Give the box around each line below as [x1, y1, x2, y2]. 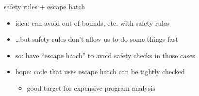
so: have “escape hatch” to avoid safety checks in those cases [15, 50, 195, 60]
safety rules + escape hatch [4, 1, 85, 11]
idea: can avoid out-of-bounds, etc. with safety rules [15, 17, 169, 28]
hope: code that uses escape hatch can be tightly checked [15, 66, 185, 77]
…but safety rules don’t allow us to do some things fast [15, 34, 179, 44]
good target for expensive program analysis [27, 82, 155, 93]
